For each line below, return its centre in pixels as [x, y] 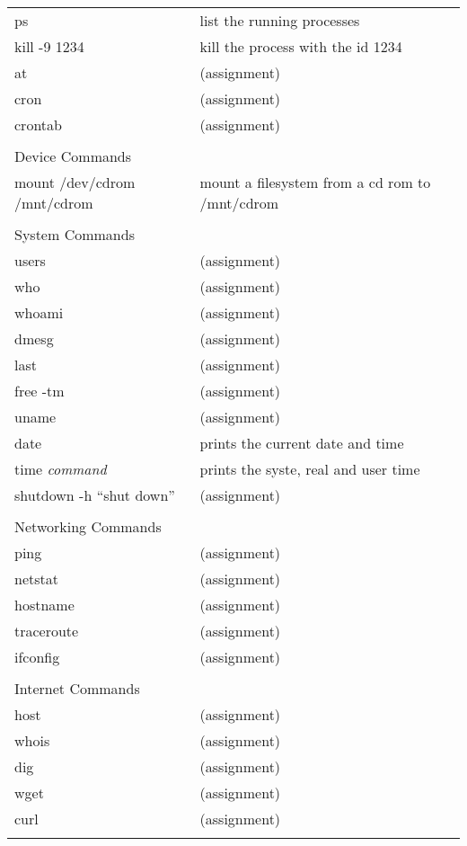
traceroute [47, 631]
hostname [44, 605]
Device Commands [73, 156]
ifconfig [37, 657]
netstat [36, 579]
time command [61, 469]
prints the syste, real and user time [310, 469]
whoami [39, 312]
